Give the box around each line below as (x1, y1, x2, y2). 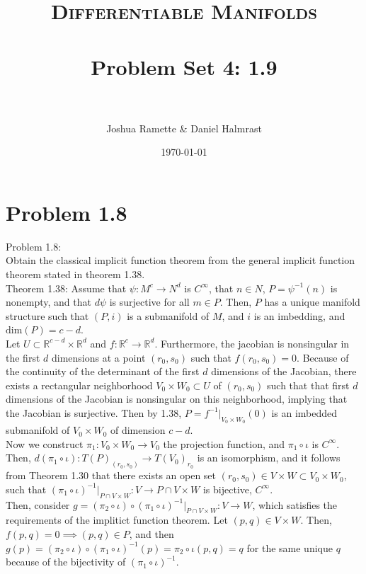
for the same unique (246, 540, 333, 555)
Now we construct (6, 436, 84, 451)
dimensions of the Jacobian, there (211, 364, 357, 379)
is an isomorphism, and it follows (197, 450, 341, 465)
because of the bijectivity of (6, 554, 126, 569)
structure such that (6, 308, 89, 323)
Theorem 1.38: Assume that (6, 280, 127, 295)
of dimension (110, 423, 166, 437)
